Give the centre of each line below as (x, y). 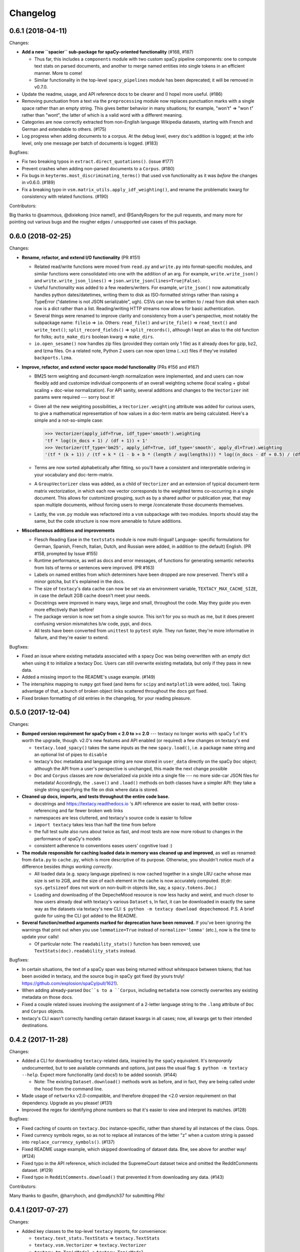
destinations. (35, 1025)
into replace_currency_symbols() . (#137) (68, 1142)
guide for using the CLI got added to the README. (86, 916)
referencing (46, 811)
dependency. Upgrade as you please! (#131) (67, 1103)
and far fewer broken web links (91, 811)
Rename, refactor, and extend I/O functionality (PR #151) (81, 257)
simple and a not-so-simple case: (69, 420)
